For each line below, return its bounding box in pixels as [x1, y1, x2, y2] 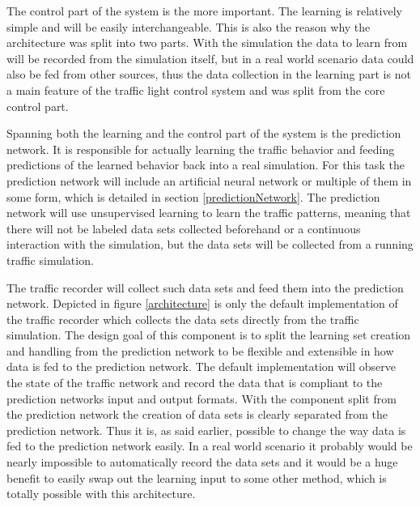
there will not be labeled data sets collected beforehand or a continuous [6, 219, 361, 236]
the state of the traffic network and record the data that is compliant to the [6, 374, 383, 391]
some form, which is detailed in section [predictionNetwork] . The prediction [6, 188, 380, 205]
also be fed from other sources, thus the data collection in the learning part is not [6, 66, 411, 83]
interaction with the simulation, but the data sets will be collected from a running [6, 236, 414, 253]
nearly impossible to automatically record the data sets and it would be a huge [6, 454, 398, 471]
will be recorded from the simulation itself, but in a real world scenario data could [6, 49, 414, 66]
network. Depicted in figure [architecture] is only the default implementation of [6, 295, 398, 312]
